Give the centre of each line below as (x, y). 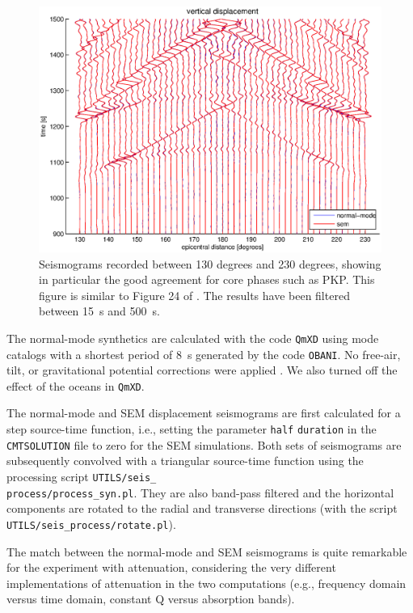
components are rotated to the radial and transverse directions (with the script (202, 508)
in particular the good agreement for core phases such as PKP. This (207, 279)
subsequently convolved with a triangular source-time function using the (185, 461)
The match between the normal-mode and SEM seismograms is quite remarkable (207, 551)
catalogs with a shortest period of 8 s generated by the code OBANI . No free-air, (204, 354)
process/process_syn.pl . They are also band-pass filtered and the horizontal (200, 492)
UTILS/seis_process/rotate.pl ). (91, 524)
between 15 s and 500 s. (99, 311)
